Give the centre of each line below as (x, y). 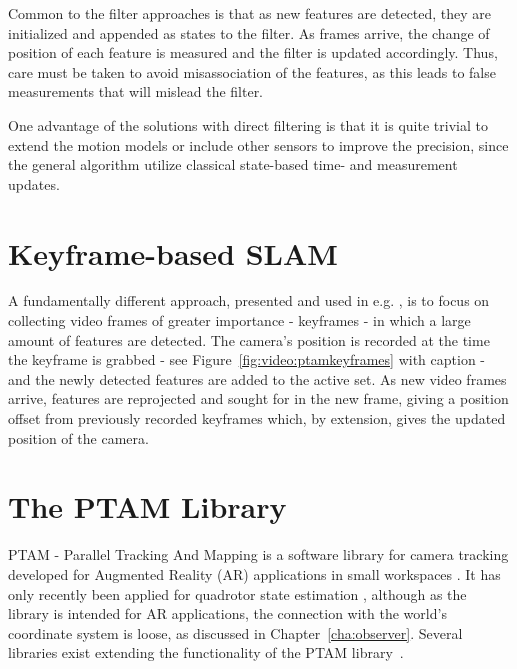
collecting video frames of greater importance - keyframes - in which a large (239, 320)
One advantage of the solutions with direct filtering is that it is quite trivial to (248, 124)
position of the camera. (78, 437)
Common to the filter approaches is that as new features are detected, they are (250, 13)
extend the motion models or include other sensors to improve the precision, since (258, 144)
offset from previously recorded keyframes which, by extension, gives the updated (257, 418)
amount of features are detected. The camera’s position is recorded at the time (249, 339)
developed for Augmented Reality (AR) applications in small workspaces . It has (254, 573)
